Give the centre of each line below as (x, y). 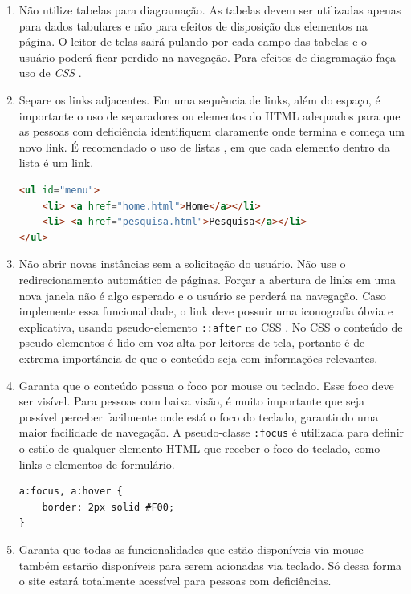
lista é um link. (56, 163)
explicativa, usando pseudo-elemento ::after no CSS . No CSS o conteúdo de (211, 326)
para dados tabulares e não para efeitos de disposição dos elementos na (193, 25)
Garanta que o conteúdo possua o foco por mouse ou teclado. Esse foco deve (206, 385)
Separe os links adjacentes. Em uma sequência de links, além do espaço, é (199, 99)
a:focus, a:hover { (71, 492)
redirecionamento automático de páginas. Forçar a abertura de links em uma (207, 279)
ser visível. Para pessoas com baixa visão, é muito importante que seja (191, 401)
